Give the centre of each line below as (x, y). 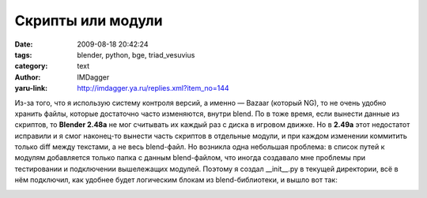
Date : (24, 44)
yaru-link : (31, 88)
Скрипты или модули (89, 21)
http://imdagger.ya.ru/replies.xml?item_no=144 (153, 88)
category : (31, 66)
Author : (28, 77)
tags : (23, 54)
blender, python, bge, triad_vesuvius (136, 54)
